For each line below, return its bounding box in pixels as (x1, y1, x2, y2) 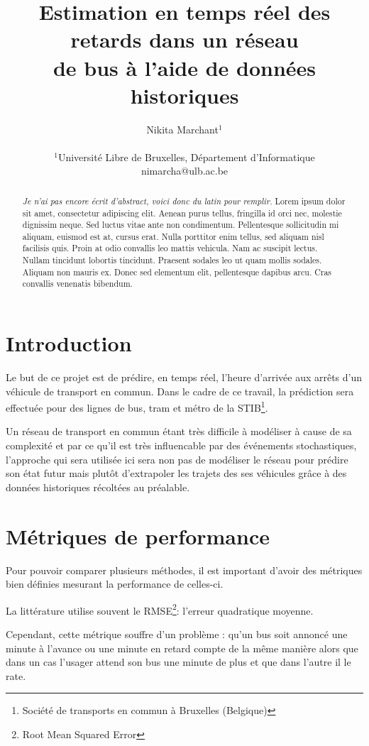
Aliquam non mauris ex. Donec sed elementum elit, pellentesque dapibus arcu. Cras (22, 265, 332, 278)
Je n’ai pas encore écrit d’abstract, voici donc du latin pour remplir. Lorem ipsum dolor (22, 194, 346, 207)
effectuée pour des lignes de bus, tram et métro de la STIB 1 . (6, 398, 268, 415)
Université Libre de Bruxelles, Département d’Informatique (57, 149, 315, 164)
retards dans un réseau (70, 25, 299, 54)
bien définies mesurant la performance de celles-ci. (6, 576, 224, 591)
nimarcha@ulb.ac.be (141, 163, 228, 178)
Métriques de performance (6, 521, 270, 550)
